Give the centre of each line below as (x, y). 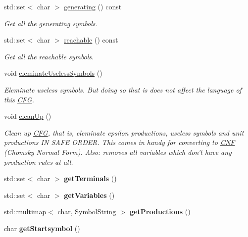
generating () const (93, 6)
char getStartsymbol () (42, 228)
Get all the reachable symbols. (49, 56)
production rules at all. (39, 162)
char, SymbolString (87, 212)
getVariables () (89, 195)
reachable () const (91, 40)
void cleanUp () (28, 116)
